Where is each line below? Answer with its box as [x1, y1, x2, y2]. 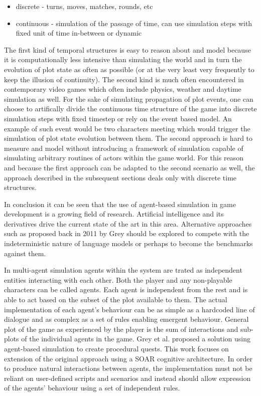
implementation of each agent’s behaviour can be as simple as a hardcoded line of [4, 304, 255, 314]
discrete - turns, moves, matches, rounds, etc [16, 1, 153, 11]
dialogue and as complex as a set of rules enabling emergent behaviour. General [4, 314, 249, 324]
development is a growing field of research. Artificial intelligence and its [4, 209, 224, 219]
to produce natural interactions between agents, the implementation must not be [4, 363, 252, 373]
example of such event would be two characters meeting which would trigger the [4, 123, 250, 133]
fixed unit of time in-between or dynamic [16, 28, 142, 38]
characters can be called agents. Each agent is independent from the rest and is [4, 284, 248, 295]
